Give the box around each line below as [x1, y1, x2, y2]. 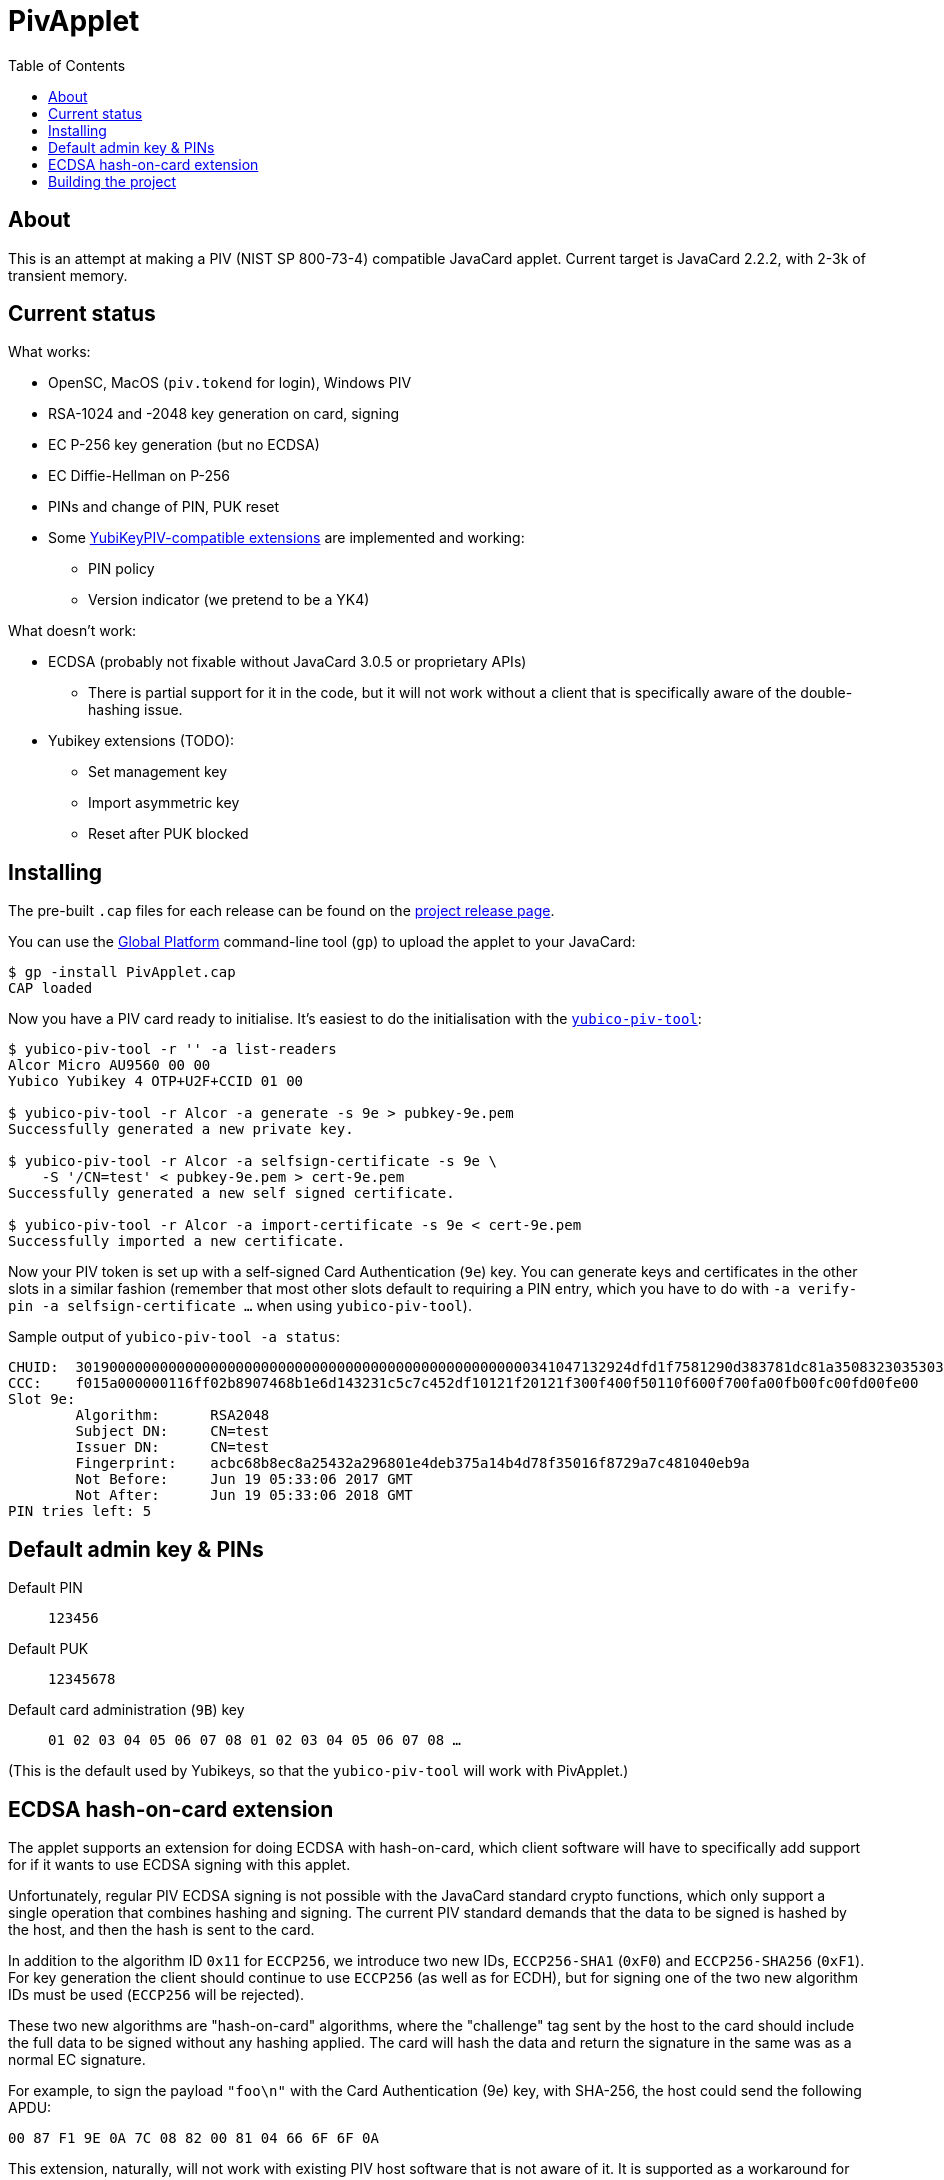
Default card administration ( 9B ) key [8, 1701, 245, 1719]
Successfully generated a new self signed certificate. [8, 1185, 455, 1202]
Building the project [48, 172, 177, 190]
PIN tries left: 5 [8, 1503, 152, 1520]
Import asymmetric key [88, 794, 240, 812]
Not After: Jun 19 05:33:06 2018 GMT [75, 1487, 413, 1504]
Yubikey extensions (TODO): [48, 732, 235, 750]
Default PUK [8, 1640, 89, 1658]
